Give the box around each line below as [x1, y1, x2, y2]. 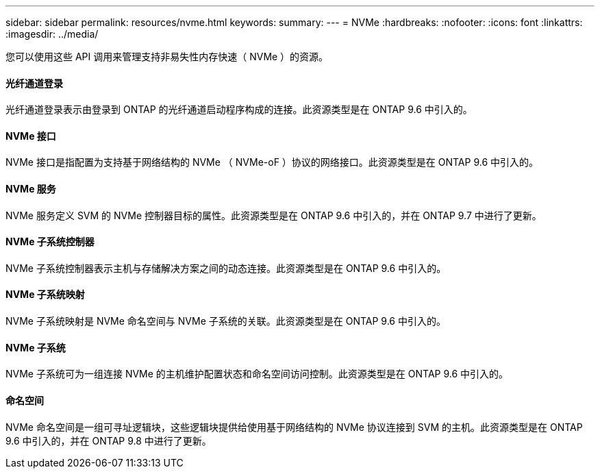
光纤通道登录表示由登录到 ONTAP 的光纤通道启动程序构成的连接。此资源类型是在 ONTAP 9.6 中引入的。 [5, 103, 473, 116]
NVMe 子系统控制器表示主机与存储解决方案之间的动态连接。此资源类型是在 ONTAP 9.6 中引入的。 [5, 262, 447, 274]
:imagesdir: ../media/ [5, 28, 99, 40]
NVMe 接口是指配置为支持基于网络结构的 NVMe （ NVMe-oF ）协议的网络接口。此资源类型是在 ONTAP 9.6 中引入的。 [5, 156, 539, 169]
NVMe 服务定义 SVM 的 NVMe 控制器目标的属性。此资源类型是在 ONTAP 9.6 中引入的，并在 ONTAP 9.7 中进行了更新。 [5, 209, 542, 221]
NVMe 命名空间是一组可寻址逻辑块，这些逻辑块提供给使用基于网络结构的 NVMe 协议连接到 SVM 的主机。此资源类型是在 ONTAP [5, 421, 583, 433]
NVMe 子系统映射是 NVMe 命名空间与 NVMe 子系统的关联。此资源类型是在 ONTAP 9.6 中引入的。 [5, 315, 446, 327]
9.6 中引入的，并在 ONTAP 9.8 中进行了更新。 [5, 434, 212, 447]
